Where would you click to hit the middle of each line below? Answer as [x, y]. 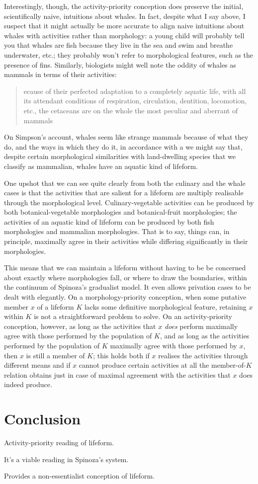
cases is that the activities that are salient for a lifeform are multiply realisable [124, 193]
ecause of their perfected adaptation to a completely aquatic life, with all [135, 91]
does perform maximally [201, 326]
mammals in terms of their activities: [60, 74]
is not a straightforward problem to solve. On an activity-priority [133, 316]
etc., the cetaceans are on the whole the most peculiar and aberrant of [131, 110]
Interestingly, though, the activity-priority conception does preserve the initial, [124, 6]
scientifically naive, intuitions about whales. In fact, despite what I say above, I [125, 16]
